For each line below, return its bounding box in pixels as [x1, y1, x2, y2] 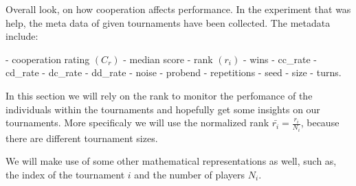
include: [5, 29, 38, 43]
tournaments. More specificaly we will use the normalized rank [5, 115, 269, 130]
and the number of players [134, 167, 245, 181]
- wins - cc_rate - [243, 51, 317, 66]
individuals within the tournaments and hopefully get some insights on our [5, 102, 320, 116]
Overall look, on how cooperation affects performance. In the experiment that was [5, 2, 351, 16]
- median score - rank [123, 51, 213, 66]
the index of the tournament [5, 167, 125, 181]
